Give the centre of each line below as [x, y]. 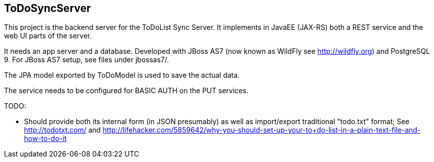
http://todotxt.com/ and [62, 130]
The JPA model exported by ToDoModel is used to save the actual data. [122, 75]
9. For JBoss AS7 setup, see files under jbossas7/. [86, 60]
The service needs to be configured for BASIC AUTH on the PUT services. [126, 91]
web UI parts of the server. [48, 36]
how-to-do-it [45, 139]
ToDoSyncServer [47, 8]
